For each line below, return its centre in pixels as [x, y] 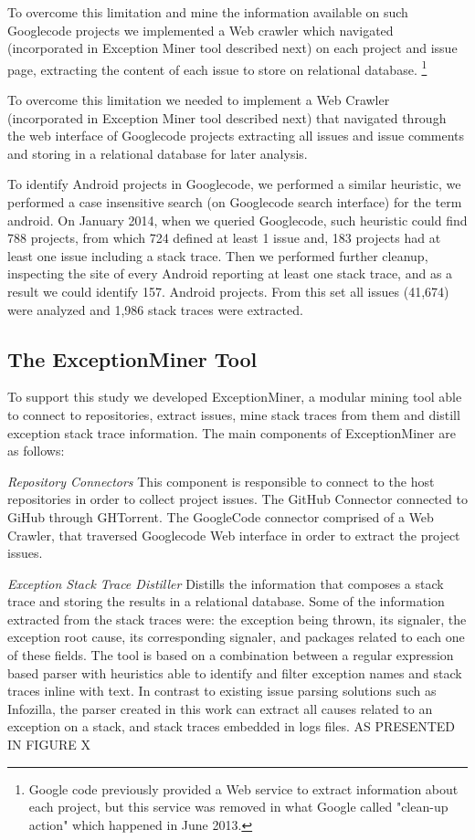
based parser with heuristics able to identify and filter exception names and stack [235, 672]
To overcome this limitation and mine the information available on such [208, 12]
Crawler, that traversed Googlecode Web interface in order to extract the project [234, 535]
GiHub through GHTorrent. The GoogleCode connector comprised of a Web [221, 516]
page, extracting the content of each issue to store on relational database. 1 [217, 68]
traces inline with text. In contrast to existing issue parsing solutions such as [222, 691]
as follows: [36, 451]
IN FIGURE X [49, 745]
